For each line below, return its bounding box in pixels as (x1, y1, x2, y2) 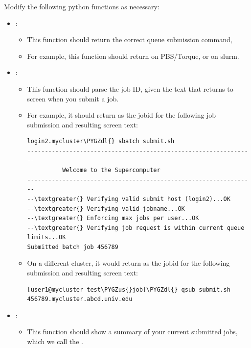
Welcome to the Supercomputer (62, 167, 160, 174)
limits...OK (27, 234, 66, 241)
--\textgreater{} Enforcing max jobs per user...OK (27, 215, 199, 222)
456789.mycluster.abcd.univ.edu (27, 296, 133, 303)
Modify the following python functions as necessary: (4, 1, 160, 11)
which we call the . (27, 336, 83, 347)
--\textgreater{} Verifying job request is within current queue (27, 224, 245, 231)
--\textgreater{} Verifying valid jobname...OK (27, 205, 185, 212)
